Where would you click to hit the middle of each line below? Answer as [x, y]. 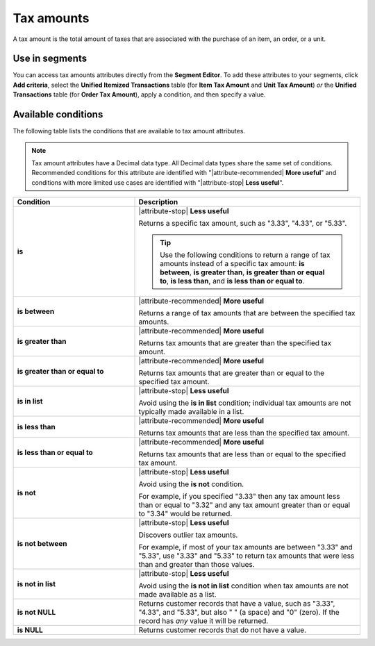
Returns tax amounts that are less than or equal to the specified [242, 454]
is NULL [30, 630]
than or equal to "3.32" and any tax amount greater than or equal [244, 505]
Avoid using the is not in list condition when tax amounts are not [243, 586]
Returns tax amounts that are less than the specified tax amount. [244, 433]
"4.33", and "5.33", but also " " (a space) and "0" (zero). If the [239, 613]
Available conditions [58, 115]
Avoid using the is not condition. [191, 484]
